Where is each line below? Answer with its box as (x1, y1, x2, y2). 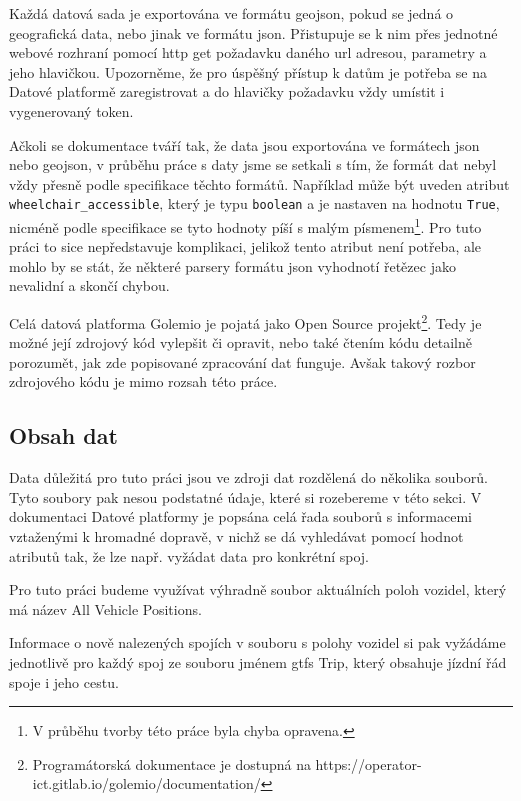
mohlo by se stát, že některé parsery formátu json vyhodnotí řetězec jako (9, 255, 456, 276)
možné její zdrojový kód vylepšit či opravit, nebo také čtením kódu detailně (9, 332, 472, 353)
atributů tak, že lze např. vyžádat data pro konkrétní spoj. (9, 545, 370, 566)
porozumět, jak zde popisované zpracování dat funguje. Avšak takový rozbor (9, 351, 476, 372)
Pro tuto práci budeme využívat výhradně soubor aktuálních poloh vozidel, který (9, 579, 507, 600)
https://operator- (315, 753, 422, 774)
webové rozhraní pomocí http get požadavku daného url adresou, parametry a (9, 42, 487, 63)
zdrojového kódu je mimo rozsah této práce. (9, 371, 278, 392)
